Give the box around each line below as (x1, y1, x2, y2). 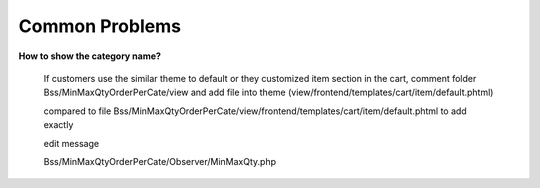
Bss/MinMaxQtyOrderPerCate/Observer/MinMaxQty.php (43, 155, 277, 167)
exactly (43, 119, 74, 131)
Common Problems (18, 15, 182, 37)
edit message (43, 137, 100, 149)
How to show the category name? (18, 50, 162, 62)
